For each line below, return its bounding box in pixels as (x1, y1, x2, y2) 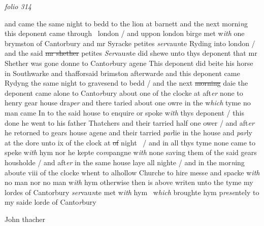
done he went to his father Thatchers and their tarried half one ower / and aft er (5, 117, 254, 128)
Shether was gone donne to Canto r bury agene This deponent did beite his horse (5, 57, 253, 68)
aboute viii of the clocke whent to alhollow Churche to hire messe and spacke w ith (5, 167, 260, 177)
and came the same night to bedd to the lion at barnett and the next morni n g (5, 18, 248, 28)
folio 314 (5, 1, 31, 11)
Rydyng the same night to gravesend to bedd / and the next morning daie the (5, 78, 248, 88)
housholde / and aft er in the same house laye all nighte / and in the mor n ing (5, 157, 245, 167)
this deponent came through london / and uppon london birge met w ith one (5, 28, 245, 39)
